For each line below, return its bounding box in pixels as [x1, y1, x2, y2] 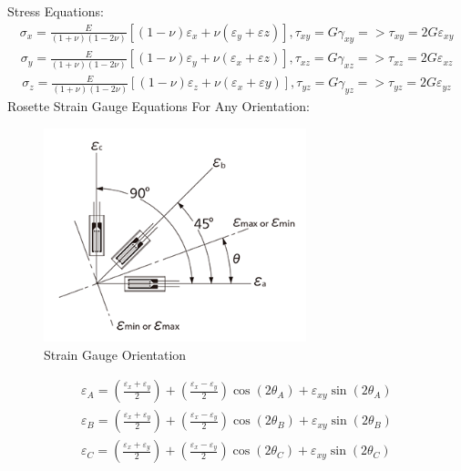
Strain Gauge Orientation [44, 344, 187, 363]
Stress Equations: [7, 2, 104, 20]
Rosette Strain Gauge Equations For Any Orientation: [7, 97, 310, 116]
